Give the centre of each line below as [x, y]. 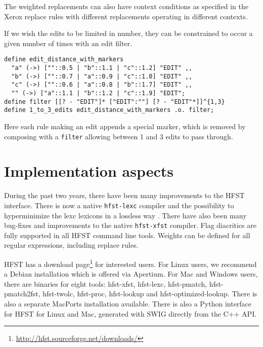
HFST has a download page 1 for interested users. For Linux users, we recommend [130, 263]
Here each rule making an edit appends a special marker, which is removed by [125, 126]
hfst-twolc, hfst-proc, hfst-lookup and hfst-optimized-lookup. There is [150, 294]
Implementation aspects [89, 171]
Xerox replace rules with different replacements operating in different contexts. [126, 16]
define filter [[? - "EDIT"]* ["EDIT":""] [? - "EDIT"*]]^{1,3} [115, 102]
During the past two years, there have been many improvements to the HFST [124, 195]
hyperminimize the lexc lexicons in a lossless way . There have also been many [125, 215]
